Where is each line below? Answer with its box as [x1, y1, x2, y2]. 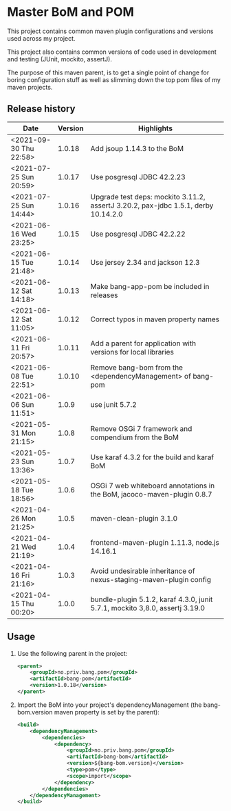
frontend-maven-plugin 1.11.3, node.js [90, 537, 220, 547]
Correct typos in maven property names [90, 314, 220, 324]
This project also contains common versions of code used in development [7, 48, 217, 56]
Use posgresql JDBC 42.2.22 [90, 229, 186, 239]
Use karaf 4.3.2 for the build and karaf [90, 452, 214, 462]
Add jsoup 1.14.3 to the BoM [90, 143, 184, 153]
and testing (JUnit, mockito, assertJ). [7, 54, 112, 63]
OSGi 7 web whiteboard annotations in [90, 481, 215, 490]
